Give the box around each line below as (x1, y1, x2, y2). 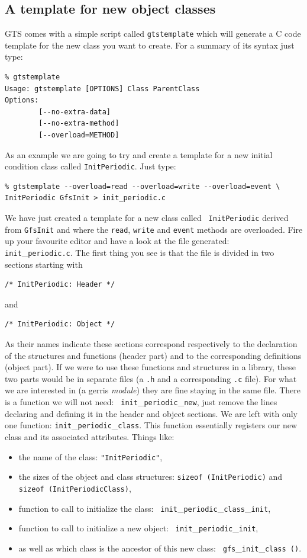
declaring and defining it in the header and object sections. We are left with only (5, 407, 298, 419)
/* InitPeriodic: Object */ (5, 320, 115, 329)
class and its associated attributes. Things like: (5, 430, 174, 442)
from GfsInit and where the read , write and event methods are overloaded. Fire (5, 223, 303, 235)
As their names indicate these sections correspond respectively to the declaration (5, 338, 298, 350)
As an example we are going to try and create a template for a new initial (5, 148, 273, 161)
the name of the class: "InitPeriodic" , (18, 450, 163, 463)
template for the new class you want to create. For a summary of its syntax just (5, 39, 295, 51)
